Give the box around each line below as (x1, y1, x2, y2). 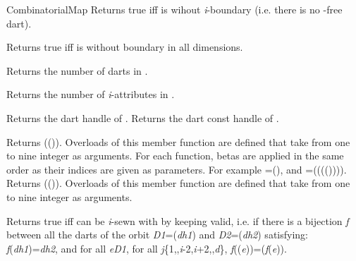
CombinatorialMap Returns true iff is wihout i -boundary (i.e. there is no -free (6, 2, 343, 16)
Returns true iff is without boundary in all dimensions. (6, 40, 243, 54)
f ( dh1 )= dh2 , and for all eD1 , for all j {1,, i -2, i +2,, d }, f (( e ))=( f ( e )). (6, 241, 287, 255)
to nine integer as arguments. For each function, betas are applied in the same (6, 148, 344, 163)
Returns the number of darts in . (6, 63, 148, 78)
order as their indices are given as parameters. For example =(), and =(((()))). (6, 162, 347, 176)
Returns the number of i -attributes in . (6, 87, 175, 102)
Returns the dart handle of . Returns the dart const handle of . (6, 110, 279, 125)
